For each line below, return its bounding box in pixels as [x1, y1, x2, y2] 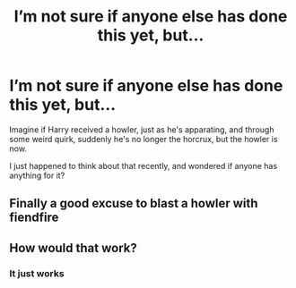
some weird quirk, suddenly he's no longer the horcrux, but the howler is [9, 133, 278, 144]
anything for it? [9, 170, 65, 181]
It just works [9, 267, 65, 279]
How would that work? [9, 240, 137, 256]
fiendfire [9, 210, 59, 225]
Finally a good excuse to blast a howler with [9, 196, 258, 211]
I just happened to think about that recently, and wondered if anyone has [9, 160, 278, 171]
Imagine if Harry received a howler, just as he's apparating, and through [9, 123, 274, 135]
